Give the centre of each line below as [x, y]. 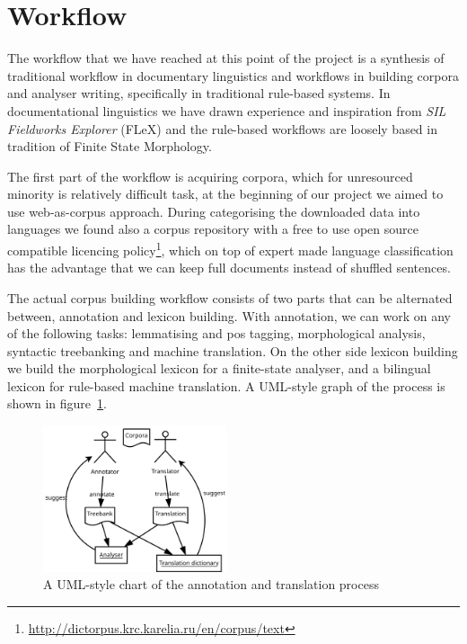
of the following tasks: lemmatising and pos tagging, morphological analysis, [216, 333]
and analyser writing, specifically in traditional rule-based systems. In [199, 93]
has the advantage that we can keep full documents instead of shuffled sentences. [229, 268]
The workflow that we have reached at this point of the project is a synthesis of [226, 58]
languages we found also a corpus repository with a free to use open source [213, 229]
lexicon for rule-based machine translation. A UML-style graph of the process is [226, 385]
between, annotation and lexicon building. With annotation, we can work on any [229, 315]
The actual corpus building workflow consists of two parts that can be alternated [230, 297]
